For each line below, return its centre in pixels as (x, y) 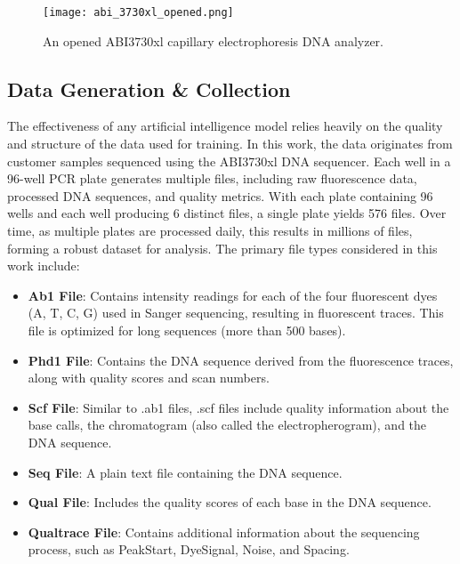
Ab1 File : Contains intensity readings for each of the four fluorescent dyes (233, 295)
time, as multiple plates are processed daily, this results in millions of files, (210, 231)
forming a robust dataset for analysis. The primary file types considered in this (222, 248)
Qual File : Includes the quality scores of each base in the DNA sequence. (230, 502)
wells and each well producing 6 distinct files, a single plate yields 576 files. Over (227, 213)
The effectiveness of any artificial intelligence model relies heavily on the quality (225, 126)
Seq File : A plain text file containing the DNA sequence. (185, 472)
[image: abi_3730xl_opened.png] (138, 12)
